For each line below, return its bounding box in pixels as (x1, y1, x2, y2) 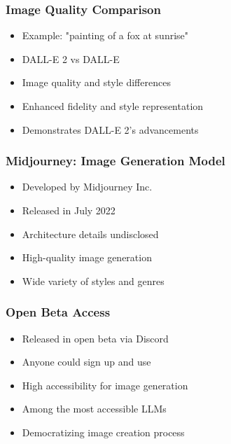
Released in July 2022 (22, 203, 115, 217)
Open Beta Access (6, 303, 111, 321)
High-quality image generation (22, 250, 152, 265)
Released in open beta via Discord (22, 331, 169, 345)
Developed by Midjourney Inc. (22, 179, 153, 194)
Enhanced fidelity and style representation (22, 99, 204, 113)
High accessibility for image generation (22, 377, 188, 392)
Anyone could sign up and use (22, 354, 151, 369)
